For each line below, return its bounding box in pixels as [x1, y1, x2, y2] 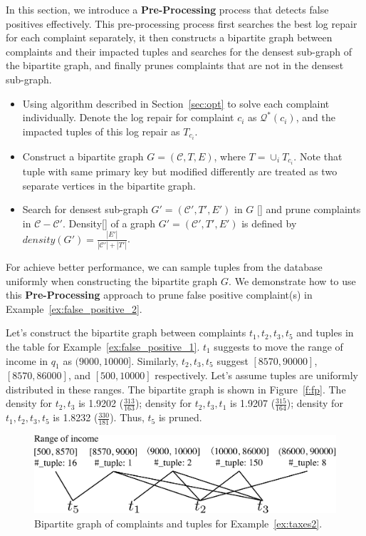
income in [6, 353, 48, 368]
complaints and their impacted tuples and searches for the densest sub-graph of [6, 43, 352, 58]
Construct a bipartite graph [22, 148, 144, 163]
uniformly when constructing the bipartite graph [6, 273, 218, 288]
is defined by [241, 215, 297, 230]
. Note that [293, 148, 343, 163]
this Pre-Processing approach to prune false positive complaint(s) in [6, 287, 313, 302]
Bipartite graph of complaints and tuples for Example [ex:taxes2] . [34, 515, 323, 530]
